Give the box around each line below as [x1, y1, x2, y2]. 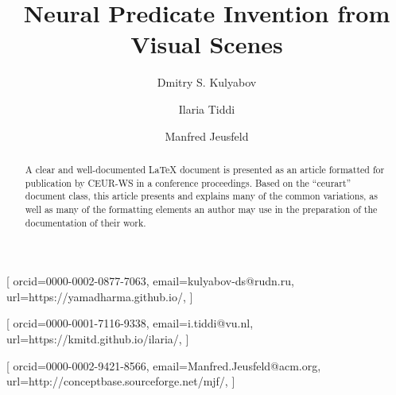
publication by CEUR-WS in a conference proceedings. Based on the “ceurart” [25, 176, 351, 189]
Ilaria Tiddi [178, 100, 235, 117]
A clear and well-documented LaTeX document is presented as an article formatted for [25, 162, 385, 176]
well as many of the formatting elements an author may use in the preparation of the [25, 202, 378, 215]
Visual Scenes [130, 28, 283, 60]
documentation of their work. [25, 215, 146, 229]
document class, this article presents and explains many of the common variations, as [25, 189, 378, 203]
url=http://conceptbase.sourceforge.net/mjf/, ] [6, 373, 235, 389]
